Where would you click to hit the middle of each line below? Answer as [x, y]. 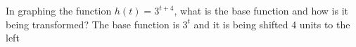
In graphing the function [59, 10]
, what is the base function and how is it [261, 10]
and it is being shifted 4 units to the [272, 24]
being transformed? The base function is [93, 24]
